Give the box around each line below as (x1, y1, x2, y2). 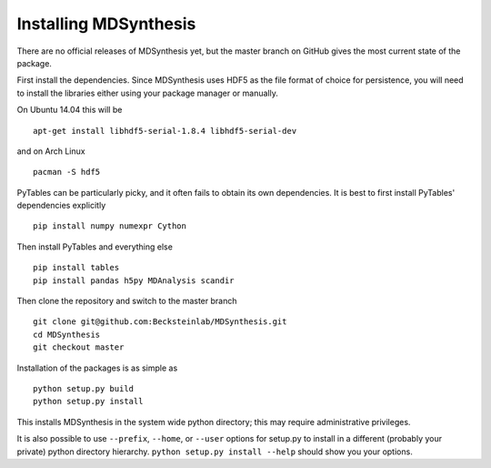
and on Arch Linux (16, 146, 85, 157)
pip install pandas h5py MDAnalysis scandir (33, 275, 235, 286)
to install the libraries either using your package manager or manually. (16, 87, 279, 98)
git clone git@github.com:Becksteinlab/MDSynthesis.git (33, 317, 287, 327)
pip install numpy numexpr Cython (33, 221, 186, 231)
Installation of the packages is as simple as (16, 362, 178, 373)
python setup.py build (33, 383, 135, 393)
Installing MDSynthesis (16, 14, 196, 34)
